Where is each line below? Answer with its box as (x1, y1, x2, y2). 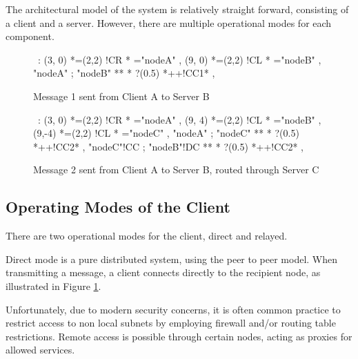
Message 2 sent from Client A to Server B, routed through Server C (33, 162, 319, 177)
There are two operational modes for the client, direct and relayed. (6, 229, 288, 243)
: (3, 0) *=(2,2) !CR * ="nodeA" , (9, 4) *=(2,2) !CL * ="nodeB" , (37, 112, 321, 126)
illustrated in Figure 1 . (6, 278, 101, 293)
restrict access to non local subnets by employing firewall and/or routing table (6, 316, 336, 330)
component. (6, 29, 54, 43)
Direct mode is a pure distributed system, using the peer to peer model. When (6, 251, 338, 266)
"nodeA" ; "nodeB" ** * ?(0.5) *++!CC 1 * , (33, 66, 215, 80)
